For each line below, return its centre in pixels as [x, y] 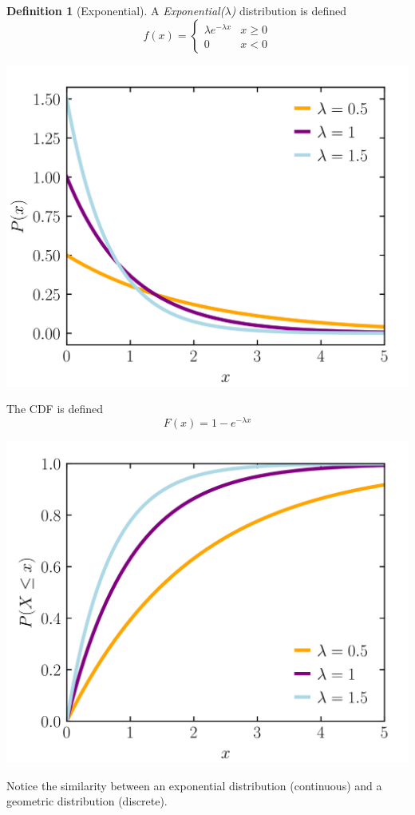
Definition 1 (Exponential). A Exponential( [116, 10]
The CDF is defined [55, 409]
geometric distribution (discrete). [87, 801]
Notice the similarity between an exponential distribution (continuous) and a [194, 785]
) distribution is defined [289, 10]
